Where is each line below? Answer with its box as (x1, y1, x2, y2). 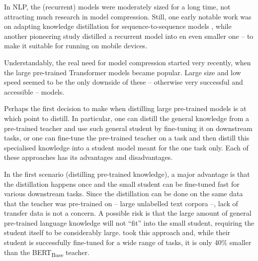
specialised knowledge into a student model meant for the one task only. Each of (4, 142, 249, 152)
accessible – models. (4, 86, 65, 97)
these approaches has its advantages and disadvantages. (4, 152, 173, 162)
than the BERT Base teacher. (4, 247, 89, 259)
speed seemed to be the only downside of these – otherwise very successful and (4, 77, 243, 87)
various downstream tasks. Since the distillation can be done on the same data (4, 188, 243, 199)
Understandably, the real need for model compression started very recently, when (4, 57, 251, 67)
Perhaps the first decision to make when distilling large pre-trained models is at (4, 103, 247, 114)
